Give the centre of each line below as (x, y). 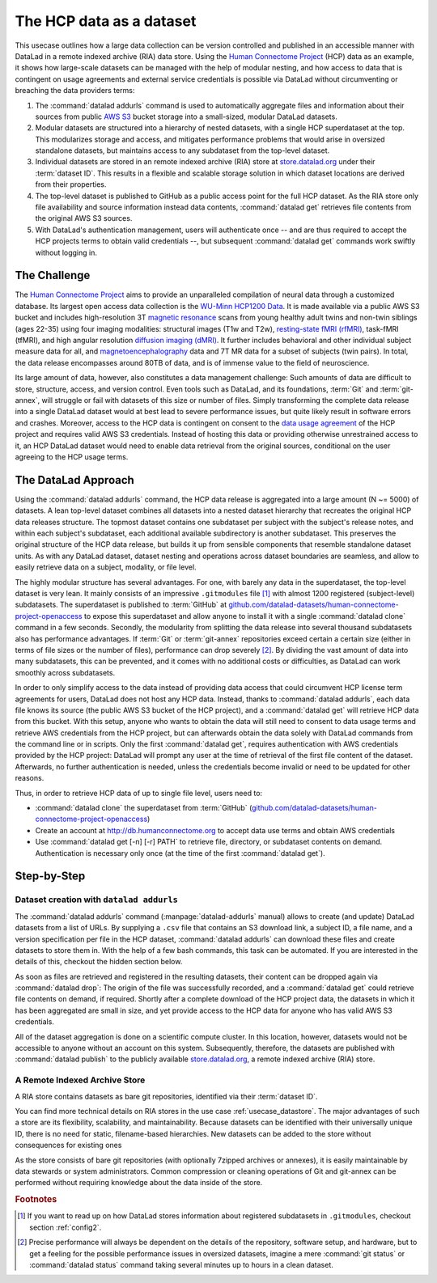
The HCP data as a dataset (106, 21)
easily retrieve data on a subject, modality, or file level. (106, 567)
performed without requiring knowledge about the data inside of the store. (139, 1183)
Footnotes (36, 1200)
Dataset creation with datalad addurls (96, 900)
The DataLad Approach (75, 480)
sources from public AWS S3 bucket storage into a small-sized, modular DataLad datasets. (186, 116)
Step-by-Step (50, 877)
